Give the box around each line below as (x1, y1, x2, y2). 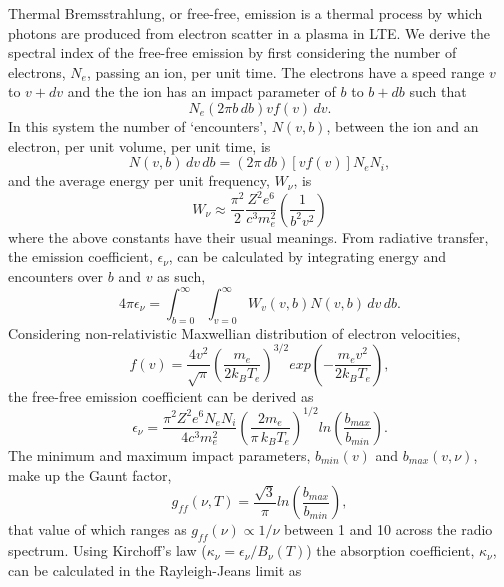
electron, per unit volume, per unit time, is (8, 135, 271, 156)
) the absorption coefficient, (306, 540, 475, 561)
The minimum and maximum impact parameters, (8, 444, 311, 465)
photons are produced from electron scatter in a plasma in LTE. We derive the (8, 22, 490, 43)
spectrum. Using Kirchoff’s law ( (8, 540, 207, 561)
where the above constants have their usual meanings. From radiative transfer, (8, 226, 489, 247)
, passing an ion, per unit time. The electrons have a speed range (86, 61, 485, 82)
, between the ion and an (326, 115, 479, 136)
